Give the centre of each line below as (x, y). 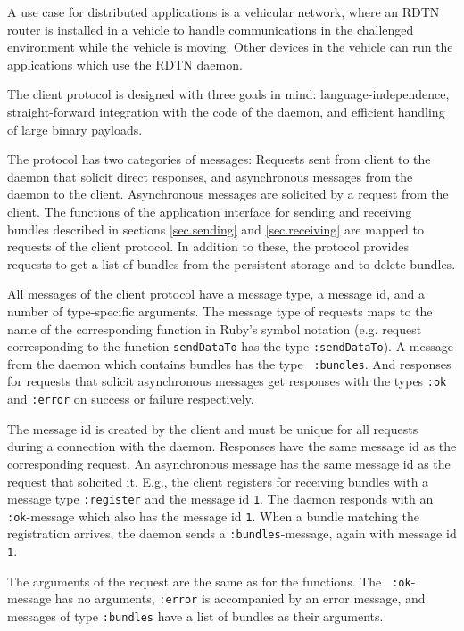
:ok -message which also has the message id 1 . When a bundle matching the (213, 516)
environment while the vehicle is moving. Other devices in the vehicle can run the (230, 47)
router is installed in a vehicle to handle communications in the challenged (211, 29)
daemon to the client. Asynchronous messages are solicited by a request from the (228, 194)
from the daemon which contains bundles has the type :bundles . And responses (229, 363)
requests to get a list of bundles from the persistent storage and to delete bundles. (232, 263)
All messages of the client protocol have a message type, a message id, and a (216, 294)
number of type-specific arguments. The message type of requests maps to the (220, 311)
